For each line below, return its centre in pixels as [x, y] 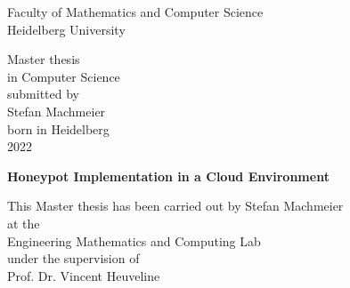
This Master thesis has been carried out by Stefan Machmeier [175, 206]
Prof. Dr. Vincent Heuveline [84, 275]
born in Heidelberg [58, 128]
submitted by [43, 94]
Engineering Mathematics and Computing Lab [134, 240]
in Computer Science [64, 76]
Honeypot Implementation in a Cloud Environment [168, 176]
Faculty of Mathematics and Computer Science [135, 12]
